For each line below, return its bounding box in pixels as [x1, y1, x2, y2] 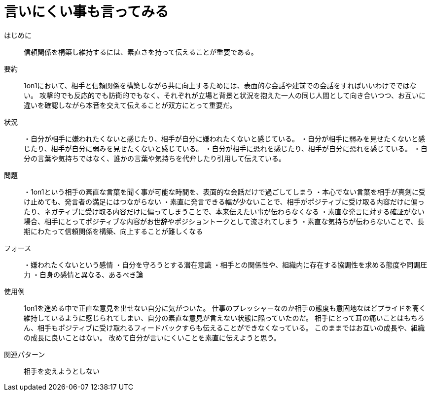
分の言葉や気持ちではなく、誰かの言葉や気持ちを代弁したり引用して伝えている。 [24, 154, 286, 163]
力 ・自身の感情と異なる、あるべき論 [24, 270, 143, 279]
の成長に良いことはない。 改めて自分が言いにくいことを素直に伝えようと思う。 [24, 333, 281, 342]
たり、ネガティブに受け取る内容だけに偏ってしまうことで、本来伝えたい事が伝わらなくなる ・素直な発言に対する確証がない [24, 207, 425, 216]
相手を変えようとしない [24, 366, 100, 375]
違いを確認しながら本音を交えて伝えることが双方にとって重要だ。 [24, 100, 237, 109]
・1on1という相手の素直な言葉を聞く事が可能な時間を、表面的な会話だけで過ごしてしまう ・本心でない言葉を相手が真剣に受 [24, 187, 426, 196]
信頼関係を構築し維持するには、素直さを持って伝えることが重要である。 [24, 47, 258, 56]
